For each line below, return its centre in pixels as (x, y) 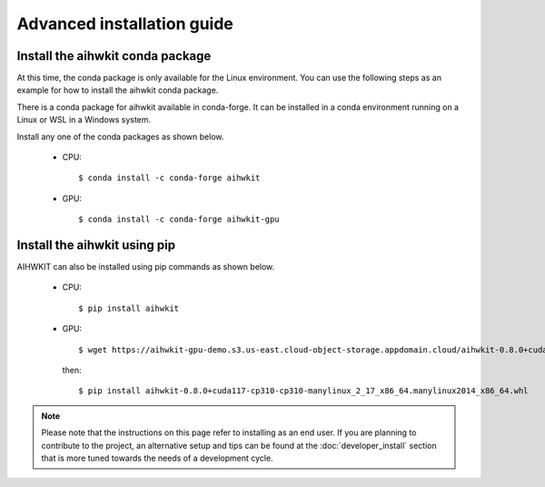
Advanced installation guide (125, 24)
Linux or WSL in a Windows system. (84, 120)
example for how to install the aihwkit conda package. (118, 90)
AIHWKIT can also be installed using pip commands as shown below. (146, 267)
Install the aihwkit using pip (96, 245)
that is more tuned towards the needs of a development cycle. (157, 458)
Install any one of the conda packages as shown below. (120, 136)
